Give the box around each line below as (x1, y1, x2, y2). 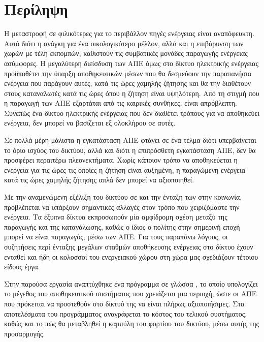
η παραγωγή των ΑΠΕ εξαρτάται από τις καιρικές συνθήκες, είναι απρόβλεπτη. (4, 98, 237, 108)
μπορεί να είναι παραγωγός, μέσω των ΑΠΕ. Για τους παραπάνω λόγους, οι (4, 231, 228, 242)
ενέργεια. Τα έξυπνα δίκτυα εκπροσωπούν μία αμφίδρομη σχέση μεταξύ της (4, 211, 227, 222)
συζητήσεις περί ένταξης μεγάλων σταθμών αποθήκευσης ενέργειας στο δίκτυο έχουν (4, 241, 253, 252)
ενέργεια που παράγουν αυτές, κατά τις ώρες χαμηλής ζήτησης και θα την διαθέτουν (4, 78, 251, 88)
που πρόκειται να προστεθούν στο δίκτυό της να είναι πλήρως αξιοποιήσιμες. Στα (4, 298, 245, 308)
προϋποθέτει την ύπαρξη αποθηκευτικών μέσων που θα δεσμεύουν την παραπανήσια (4, 68, 252, 78)
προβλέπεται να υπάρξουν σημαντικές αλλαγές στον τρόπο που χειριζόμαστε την (4, 201, 240, 212)
